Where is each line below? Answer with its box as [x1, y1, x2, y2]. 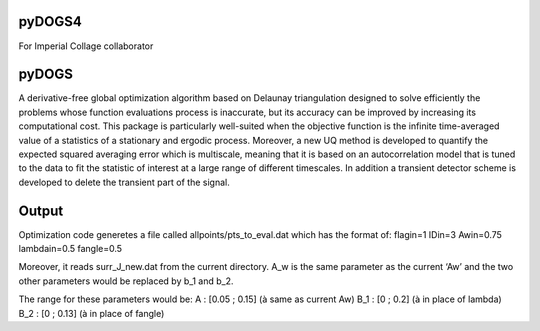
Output [18, 202, 64, 219]
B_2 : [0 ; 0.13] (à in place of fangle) [18, 307, 165, 319]
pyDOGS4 [18, 13, 82, 30]
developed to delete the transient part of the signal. [18, 176, 230, 188]
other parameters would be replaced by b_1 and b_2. [18, 275, 234, 287]
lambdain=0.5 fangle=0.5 [18, 243, 123, 255]
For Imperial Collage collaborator [18, 40, 154, 52]
